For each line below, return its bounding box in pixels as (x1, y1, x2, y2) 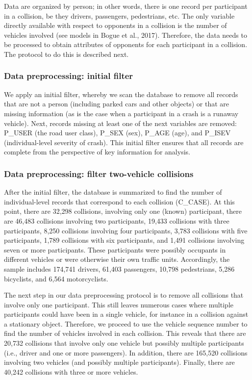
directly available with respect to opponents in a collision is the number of (4, 20, 227, 30)
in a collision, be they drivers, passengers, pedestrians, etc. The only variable (4, 10, 235, 21)
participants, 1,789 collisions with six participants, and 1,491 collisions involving (4, 235, 245, 245)
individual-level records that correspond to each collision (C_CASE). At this (4, 196, 235, 206)
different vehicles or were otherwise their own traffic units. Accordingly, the (4, 254, 230, 264)
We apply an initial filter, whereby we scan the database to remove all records (4, 89, 238, 99)
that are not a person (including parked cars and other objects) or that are (4, 99, 229, 109)
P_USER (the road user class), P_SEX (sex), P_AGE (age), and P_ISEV (4, 127, 231, 138)
